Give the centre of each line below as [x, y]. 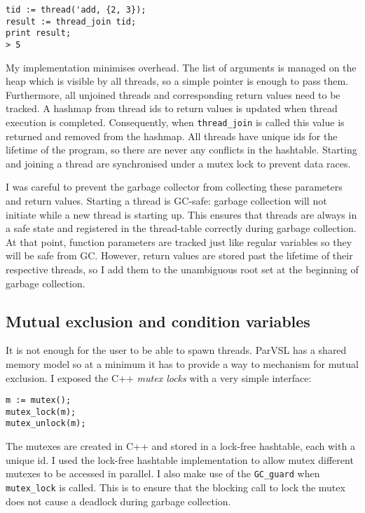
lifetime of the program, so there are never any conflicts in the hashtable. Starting [181, 150]
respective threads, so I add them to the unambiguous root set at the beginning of [182, 269]
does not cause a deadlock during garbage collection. [118, 501]
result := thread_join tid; [71, 21]
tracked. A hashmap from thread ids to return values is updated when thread [172, 108]
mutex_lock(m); [41, 412]
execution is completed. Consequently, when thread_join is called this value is [175, 122]
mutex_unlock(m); [46, 424]
